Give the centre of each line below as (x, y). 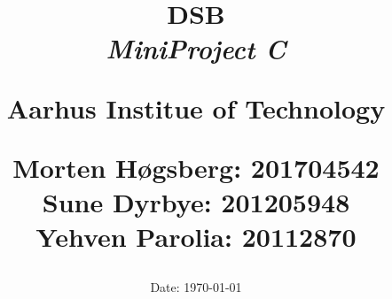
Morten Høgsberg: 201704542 (196, 167)
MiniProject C (196, 49)
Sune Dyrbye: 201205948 (196, 201)
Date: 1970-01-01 (196, 287)
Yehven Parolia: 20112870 (196, 237)
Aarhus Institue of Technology (196, 107)
